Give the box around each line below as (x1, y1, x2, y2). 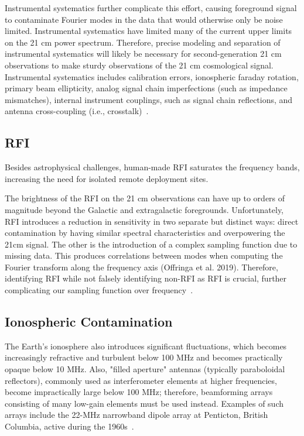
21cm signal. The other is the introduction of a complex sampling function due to (5, 238, 298, 250)
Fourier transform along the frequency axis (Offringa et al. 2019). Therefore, (5, 260, 278, 273)
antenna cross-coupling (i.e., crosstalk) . (5, 105, 149, 117)
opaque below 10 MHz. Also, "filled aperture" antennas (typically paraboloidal (5, 363, 285, 375)
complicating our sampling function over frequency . (5, 284, 193, 296)
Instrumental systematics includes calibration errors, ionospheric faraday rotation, (5, 70, 299, 83)
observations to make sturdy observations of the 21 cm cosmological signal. (5, 59, 274, 71)
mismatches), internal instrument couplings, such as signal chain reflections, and (5, 93, 293, 105)
